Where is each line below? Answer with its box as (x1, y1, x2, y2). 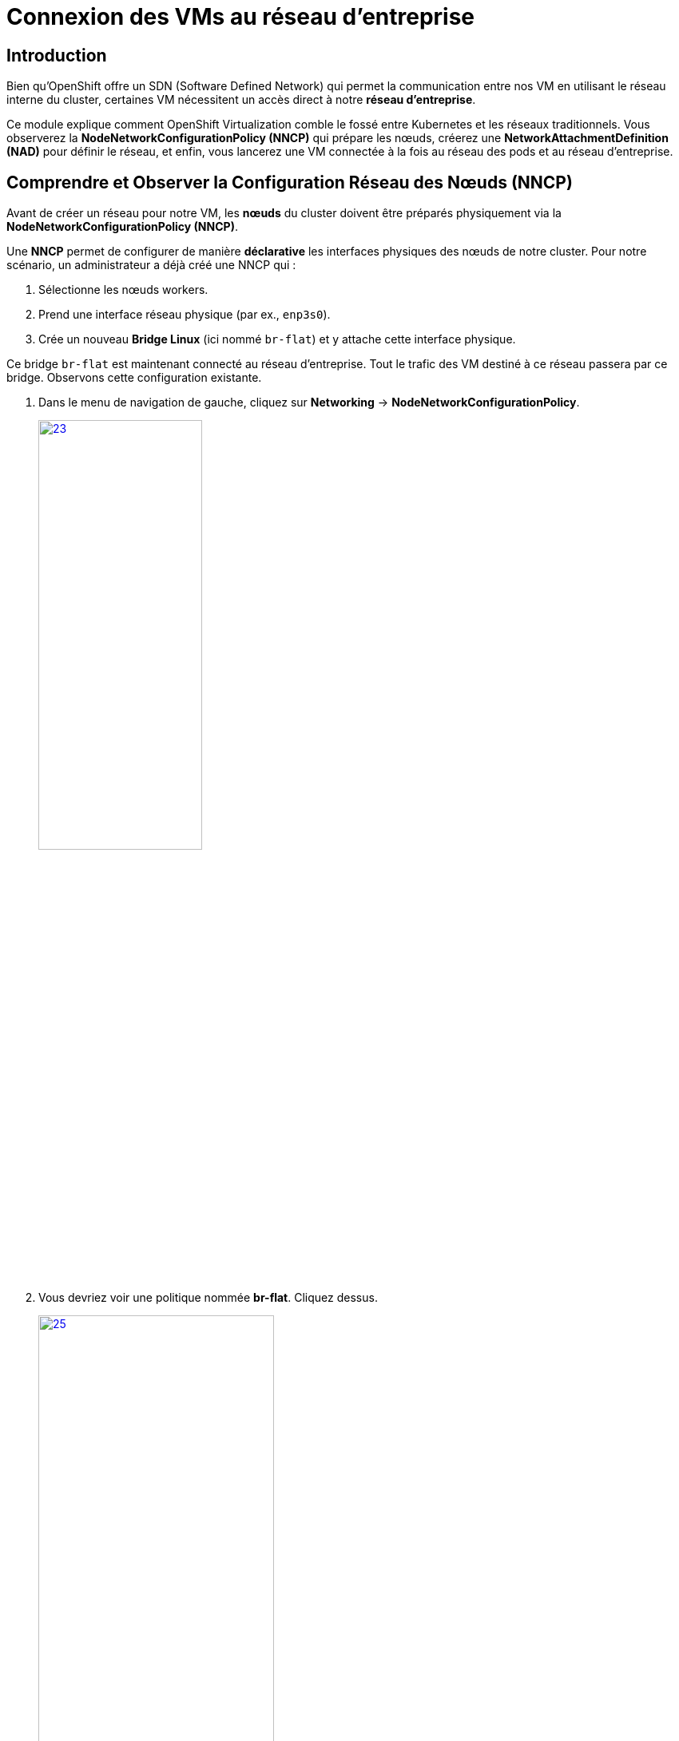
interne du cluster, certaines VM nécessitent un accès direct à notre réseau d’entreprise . (6, 93, 476, 107)
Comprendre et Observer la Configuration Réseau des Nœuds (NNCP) (6, 172, 573, 192)
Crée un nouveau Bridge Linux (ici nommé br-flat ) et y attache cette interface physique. (38, 332, 516, 347)
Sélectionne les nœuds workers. (38, 283, 208, 297)
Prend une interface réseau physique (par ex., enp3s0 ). (38, 307, 331, 322)
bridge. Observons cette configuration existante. (6, 371, 262, 385)
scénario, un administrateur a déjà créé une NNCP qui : (6, 258, 296, 272)
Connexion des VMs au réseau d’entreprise (6, 3, 475, 30)
